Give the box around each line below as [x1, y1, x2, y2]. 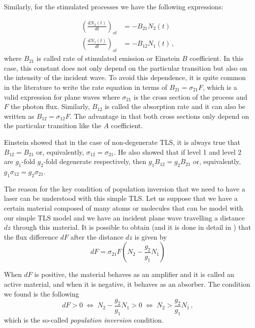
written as [4, 110, 34, 121]
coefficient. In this [190, 53, 244, 63]
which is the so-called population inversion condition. [4, 314, 164, 325]
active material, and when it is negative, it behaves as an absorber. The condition [4, 278, 251, 289]
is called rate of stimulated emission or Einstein [36, 53, 180, 63]
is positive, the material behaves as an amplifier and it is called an [34, 269, 234, 279]
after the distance [70, 231, 124, 242]
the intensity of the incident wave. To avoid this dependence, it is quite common [4, 72, 246, 82]
